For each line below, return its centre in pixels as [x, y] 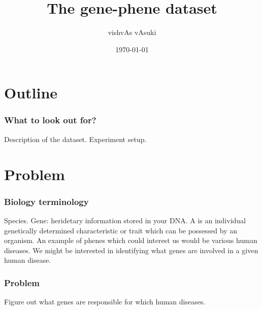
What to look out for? [50, 120]
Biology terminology [46, 201]
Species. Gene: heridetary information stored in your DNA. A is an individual [125, 220]
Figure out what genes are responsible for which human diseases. [105, 302]
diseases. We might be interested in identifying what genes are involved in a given [131, 250]
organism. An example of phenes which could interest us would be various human [131, 240]
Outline [31, 93]
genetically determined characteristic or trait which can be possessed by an [121, 230]
